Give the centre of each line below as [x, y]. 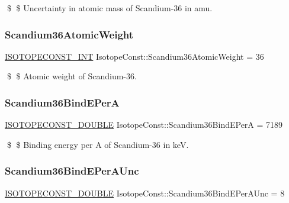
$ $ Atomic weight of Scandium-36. [72, 76]
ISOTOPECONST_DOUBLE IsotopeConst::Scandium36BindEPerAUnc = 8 [145, 193]
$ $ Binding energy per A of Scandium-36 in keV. [98, 144]
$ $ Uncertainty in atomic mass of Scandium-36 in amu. [110, 8]
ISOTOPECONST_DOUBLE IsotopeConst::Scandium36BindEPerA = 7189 [144, 125]
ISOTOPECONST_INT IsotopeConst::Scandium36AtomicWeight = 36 [134, 56]
